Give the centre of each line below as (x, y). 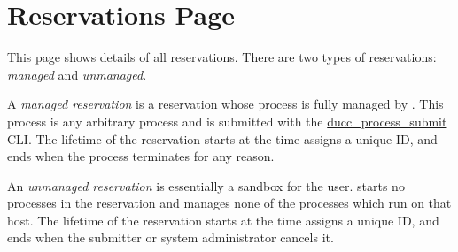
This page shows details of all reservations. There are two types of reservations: (222, 57)
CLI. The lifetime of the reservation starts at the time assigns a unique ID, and (222, 138)
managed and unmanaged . (77, 74)
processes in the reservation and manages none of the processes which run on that (229, 203)
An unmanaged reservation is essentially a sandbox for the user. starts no (206, 185)
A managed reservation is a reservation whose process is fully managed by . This (225, 104)
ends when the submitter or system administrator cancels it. (171, 237)
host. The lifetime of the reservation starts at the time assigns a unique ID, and (223, 220)
